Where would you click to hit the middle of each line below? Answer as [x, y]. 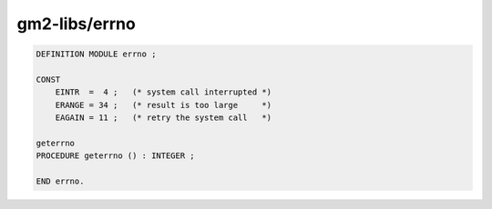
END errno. [60, 181]
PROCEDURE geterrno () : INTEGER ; [115, 156]
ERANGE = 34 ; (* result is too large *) [164, 105]
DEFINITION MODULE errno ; [96, 54]
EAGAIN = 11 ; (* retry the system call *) [164, 118]
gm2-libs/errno [76, 24]
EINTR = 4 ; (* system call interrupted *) [164, 92]
